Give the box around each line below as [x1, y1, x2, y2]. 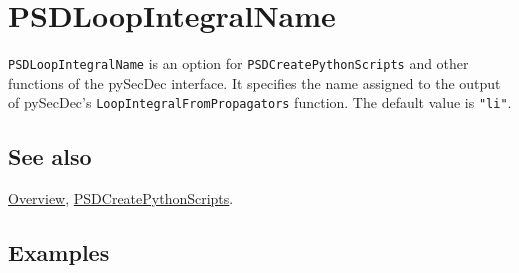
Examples [8, 237, 110, 268]
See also [8, 141, 92, 172]
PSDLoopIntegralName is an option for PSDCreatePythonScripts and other [8, 53, 469, 74]
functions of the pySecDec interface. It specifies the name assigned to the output [8, 72, 501, 93]
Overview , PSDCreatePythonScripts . [8, 188, 234, 209]
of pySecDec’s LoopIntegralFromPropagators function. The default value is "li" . [8, 92, 512, 113]
